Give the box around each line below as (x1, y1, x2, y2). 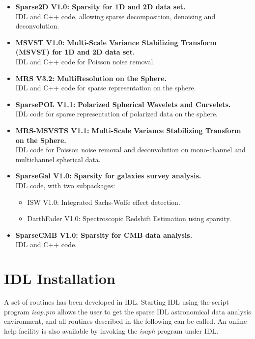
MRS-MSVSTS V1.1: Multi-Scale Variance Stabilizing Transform (15, 125, 241, 135)
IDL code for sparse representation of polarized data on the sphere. (15, 109, 218, 119)
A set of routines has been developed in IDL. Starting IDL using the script (4, 297, 229, 307)
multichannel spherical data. (15, 154, 101, 164)
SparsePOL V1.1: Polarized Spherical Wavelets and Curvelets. (15, 99, 231, 109)
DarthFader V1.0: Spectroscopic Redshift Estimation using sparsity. (27, 213, 231, 224)
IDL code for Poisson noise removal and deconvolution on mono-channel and (15, 144, 246, 155)
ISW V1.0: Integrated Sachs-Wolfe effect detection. (27, 197, 180, 207)
